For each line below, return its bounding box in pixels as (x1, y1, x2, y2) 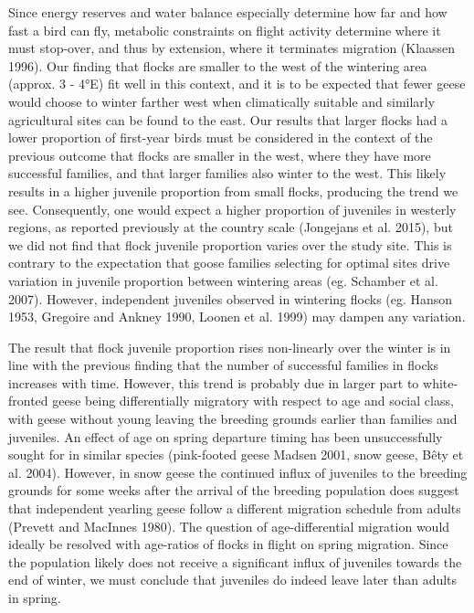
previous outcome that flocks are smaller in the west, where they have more (8, 145, 431, 164)
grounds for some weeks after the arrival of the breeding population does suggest (8, 481, 459, 500)
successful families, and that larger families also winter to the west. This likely (8, 164, 447, 183)
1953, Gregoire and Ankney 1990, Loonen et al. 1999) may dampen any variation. (8, 307, 466, 326)
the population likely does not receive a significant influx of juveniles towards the (8, 552, 462, 571)
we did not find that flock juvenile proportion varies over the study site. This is (8, 235, 452, 254)
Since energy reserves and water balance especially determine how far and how (8, 3, 448, 21)
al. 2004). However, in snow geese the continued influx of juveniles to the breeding (8, 462, 468, 481)
